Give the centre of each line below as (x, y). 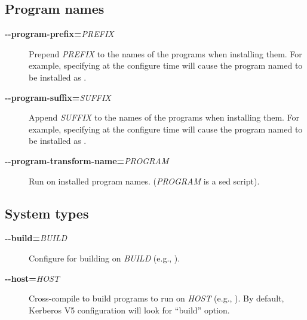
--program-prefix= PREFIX (59, 34)
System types (47, 213)
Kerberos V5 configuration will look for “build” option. (129, 310)
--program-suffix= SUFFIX (58, 97)
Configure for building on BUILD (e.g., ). (105, 258)
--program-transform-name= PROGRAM (87, 160)
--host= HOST (32, 278)
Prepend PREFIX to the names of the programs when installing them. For (165, 53)
